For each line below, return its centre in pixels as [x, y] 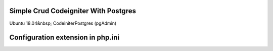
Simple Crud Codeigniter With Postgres [73, 11]
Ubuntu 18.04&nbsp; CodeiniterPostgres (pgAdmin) [63, 23]
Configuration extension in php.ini [64, 38]
